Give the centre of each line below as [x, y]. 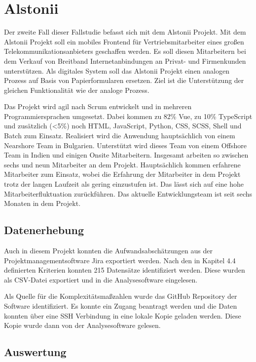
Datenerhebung [44, 230]
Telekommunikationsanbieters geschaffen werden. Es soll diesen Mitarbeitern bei [125, 51]
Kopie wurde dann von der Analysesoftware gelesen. [82, 325]
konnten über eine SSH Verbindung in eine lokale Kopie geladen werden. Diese [123, 315]
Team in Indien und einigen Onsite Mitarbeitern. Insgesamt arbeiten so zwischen [126, 155]
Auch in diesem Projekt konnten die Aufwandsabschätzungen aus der [108, 251]
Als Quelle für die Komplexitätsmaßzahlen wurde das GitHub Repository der [121, 296]
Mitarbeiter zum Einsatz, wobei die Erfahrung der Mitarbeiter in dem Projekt [122, 174]
